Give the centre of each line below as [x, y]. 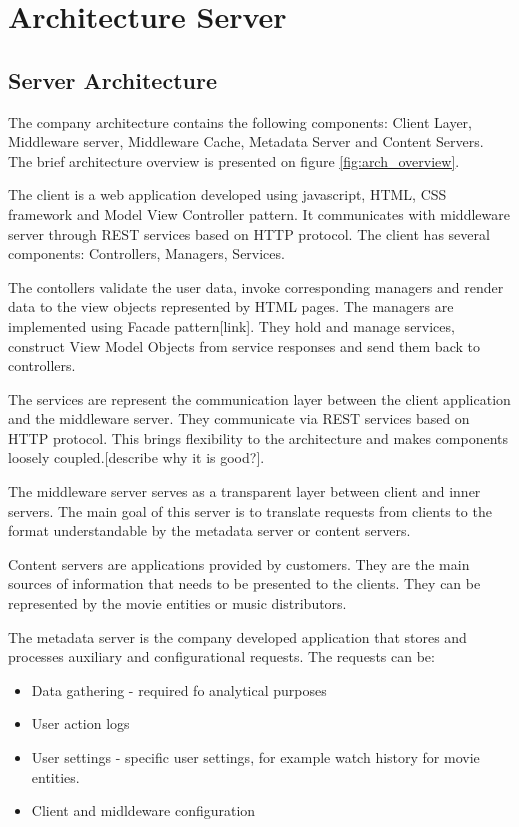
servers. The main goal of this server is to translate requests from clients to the [250, 510]
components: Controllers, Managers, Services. [146, 253]
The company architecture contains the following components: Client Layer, [240, 121]
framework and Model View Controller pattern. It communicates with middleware [259, 213]
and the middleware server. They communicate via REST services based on [239, 418]
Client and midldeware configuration [143, 810]
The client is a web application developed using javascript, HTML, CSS [227, 194]
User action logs [80, 723]
